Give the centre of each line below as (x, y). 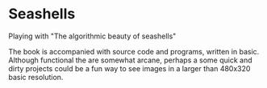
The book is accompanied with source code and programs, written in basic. (134, 51)
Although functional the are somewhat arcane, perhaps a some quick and (130, 60)
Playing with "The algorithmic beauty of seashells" (92, 36)
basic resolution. (36, 77)
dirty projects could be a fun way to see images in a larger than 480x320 (129, 68)
